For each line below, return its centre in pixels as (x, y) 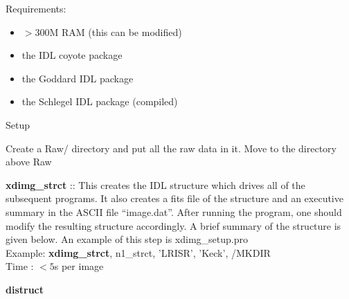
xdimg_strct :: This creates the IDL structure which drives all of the (155, 184)
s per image (79, 266)
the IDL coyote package (72, 55)
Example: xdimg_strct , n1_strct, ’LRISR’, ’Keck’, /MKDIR (138, 252)
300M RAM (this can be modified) (108, 31)
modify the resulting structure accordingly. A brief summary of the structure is (173, 225)
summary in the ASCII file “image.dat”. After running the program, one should (174, 211)
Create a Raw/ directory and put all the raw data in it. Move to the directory (171, 148)
